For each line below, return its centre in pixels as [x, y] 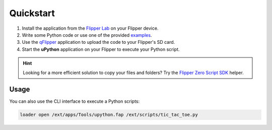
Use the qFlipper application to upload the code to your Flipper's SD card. [98, 42]
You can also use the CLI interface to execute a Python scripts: [75, 101]
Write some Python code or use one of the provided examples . [87, 35]
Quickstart [32, 13]
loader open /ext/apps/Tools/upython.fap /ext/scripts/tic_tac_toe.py [109, 115]
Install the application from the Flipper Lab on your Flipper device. [90, 28]
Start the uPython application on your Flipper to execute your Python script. [101, 49]
